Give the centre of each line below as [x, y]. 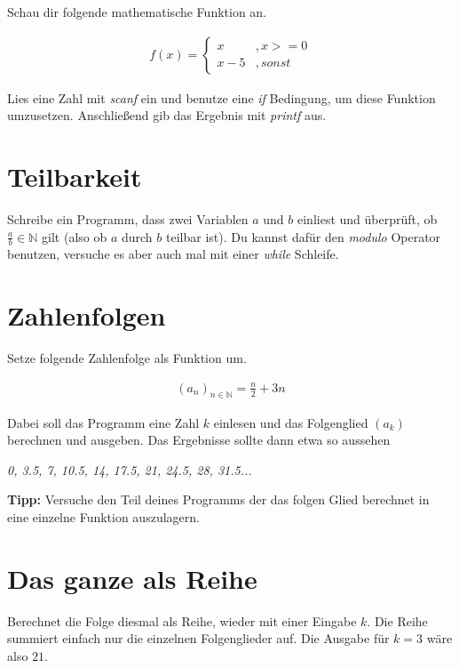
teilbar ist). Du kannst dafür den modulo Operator [304, 236]
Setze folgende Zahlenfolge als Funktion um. [127, 358]
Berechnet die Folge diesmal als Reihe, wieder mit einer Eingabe [182, 620]
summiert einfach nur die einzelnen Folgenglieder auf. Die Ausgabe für [198, 638]
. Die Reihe [397, 620]
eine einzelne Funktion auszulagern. [103, 516]
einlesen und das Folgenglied [291, 422]
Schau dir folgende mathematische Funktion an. [137, 12]
